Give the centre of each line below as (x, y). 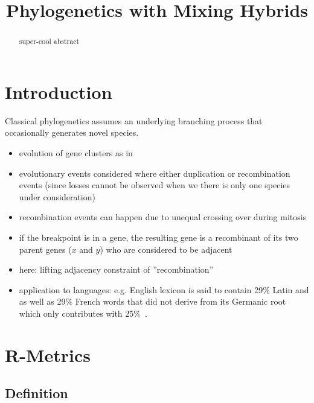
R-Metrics (48, 354)
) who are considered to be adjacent (166, 249)
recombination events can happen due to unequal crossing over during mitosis (163, 217)
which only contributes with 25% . (83, 313)
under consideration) (57, 196)
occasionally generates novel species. (72, 132)
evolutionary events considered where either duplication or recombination (155, 173)
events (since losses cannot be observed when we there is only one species (155, 185)
